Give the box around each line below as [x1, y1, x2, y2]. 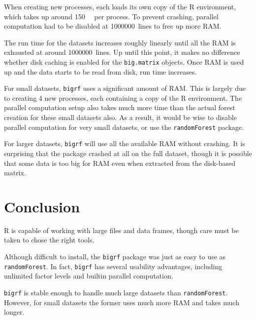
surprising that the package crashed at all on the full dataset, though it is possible [4, 148, 252, 158]
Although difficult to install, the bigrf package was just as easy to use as [4, 251, 226, 262]
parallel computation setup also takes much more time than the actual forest [4, 102, 235, 113]
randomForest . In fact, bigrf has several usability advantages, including [4, 261, 223, 271]
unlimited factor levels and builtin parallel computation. [4, 271, 173, 281]
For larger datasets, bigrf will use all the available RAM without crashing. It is [4, 138, 245, 149]
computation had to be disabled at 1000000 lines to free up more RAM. [4, 21, 222, 31]
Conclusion [4, 196, 80, 216]
